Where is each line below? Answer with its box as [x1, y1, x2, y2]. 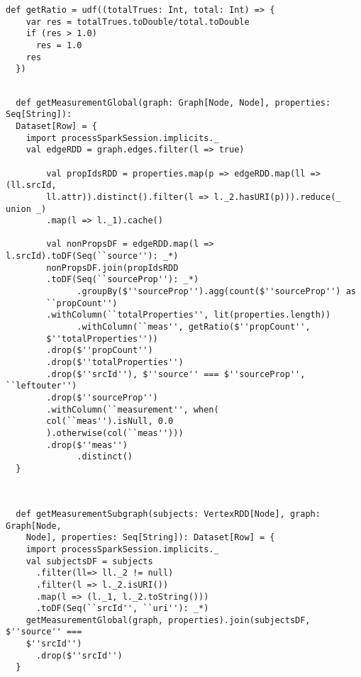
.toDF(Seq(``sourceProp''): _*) [46, 274, 199, 285]
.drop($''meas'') [46, 440, 128, 450]
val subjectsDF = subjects [26, 556, 153, 566]
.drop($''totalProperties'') [46, 357, 184, 368]
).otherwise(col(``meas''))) [46, 427, 184, 438]
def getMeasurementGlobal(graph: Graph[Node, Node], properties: [16, 97, 331, 108]
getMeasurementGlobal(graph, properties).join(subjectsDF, [26, 615, 311, 625]
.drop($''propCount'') [46, 345, 153, 356]
